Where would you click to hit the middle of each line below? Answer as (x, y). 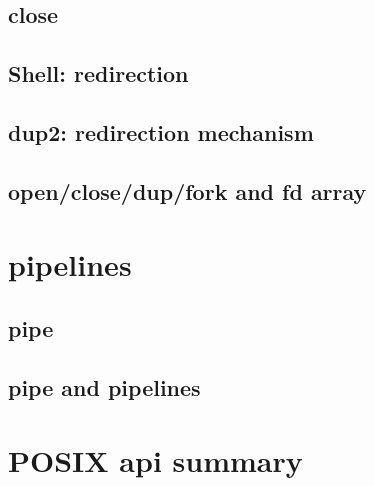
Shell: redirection (98, 73)
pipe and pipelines (104, 386)
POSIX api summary (155, 460)
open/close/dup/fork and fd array (187, 190)
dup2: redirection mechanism (161, 131)
